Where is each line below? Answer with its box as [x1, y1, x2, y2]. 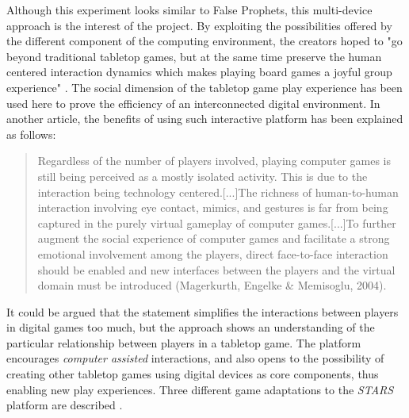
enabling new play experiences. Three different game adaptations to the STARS [6, 381, 394, 397]
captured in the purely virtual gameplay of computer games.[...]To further [37, 214, 396, 231]
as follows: [6, 125, 56, 142]
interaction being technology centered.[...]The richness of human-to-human [37, 183, 399, 200]
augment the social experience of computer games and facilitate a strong [37, 230, 390, 247]
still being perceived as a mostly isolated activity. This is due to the [37, 167, 368, 184]
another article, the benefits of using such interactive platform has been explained [6, 110, 403, 127]
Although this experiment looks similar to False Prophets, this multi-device [6, 2, 373, 17]
